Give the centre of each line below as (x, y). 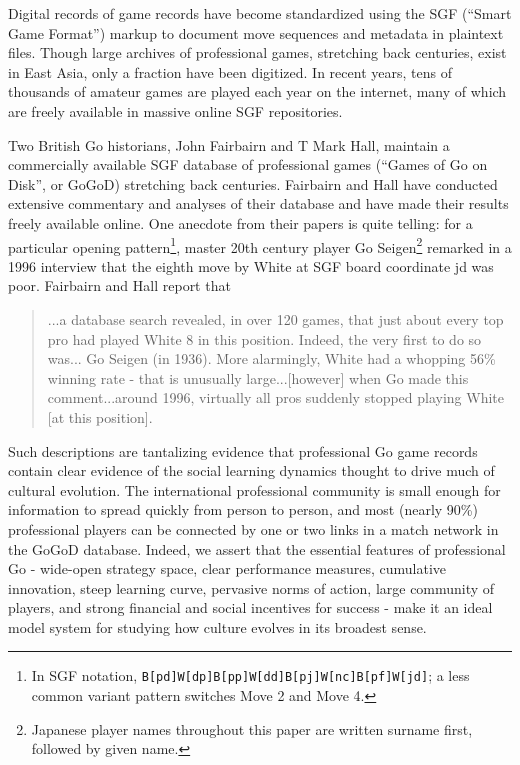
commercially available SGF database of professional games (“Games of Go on (248, 164)
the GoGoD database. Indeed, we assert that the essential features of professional (257, 548)
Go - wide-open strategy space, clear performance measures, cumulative (227, 568)
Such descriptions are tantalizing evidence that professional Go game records (243, 450)
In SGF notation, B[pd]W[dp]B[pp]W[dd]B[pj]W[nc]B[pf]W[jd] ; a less (250, 675)
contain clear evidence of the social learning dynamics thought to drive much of (251, 470)
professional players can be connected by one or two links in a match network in (253, 528)
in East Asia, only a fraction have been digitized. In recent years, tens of (230, 71)
